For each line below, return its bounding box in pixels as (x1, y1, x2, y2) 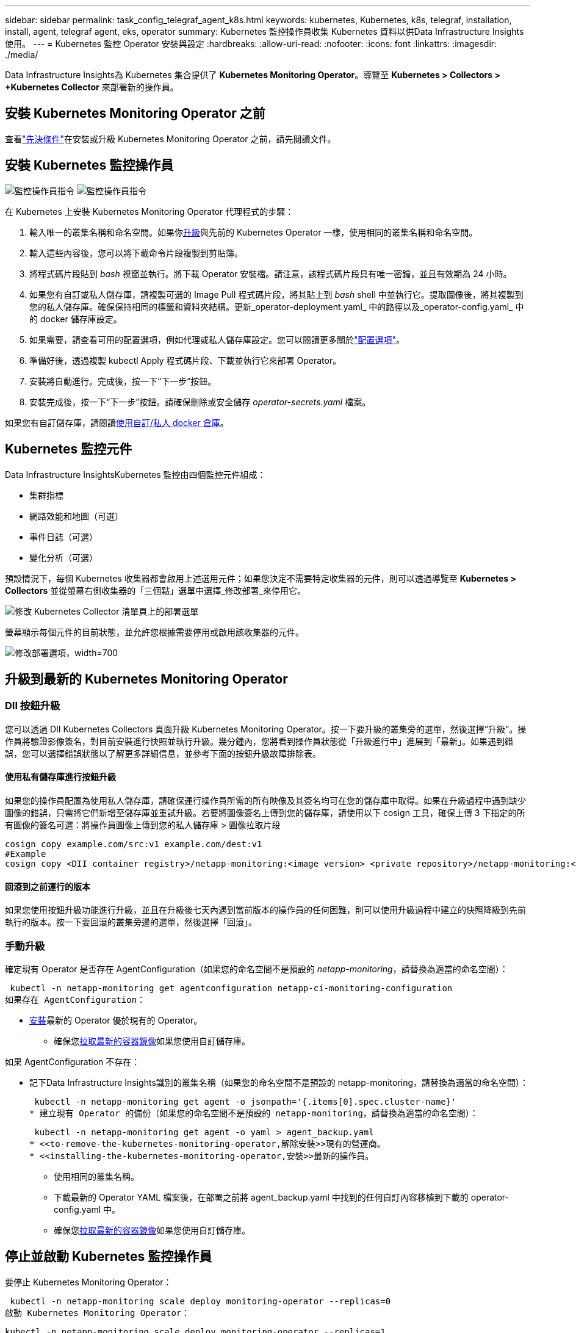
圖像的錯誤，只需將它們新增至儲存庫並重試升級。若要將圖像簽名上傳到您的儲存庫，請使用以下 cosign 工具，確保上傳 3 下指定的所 (5, 807, 525, 818)
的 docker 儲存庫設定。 (29, 313, 122, 324)
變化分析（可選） (29, 552, 98, 563)
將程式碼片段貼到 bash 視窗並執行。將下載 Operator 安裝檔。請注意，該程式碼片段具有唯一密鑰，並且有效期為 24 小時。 (29, 268, 512, 279)
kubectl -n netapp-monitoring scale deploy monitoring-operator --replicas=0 (10, 1296, 391, 1306)
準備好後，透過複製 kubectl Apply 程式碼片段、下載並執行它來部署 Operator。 (29, 355, 342, 366)
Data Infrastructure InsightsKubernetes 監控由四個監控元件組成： (5, 469, 266, 480)
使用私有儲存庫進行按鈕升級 (5, 771, 116, 782)
